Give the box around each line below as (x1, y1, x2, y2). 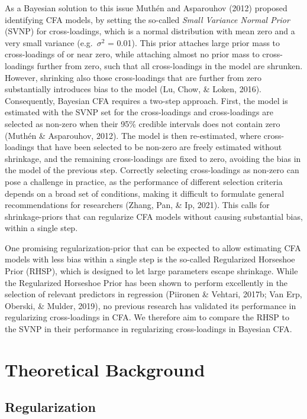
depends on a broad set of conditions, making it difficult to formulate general (5, 187, 285, 199)
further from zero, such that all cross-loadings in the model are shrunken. (37, 59, 303, 72)
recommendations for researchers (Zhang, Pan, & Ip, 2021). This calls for (5, 199, 270, 211)
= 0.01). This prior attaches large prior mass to (108, 36, 280, 48)
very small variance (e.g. (5, 36, 93, 48)
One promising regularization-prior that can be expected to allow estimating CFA (5, 241, 301, 254)
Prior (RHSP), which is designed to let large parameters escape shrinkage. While (5, 265, 298, 277)
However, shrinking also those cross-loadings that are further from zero (5, 71, 261, 83)
